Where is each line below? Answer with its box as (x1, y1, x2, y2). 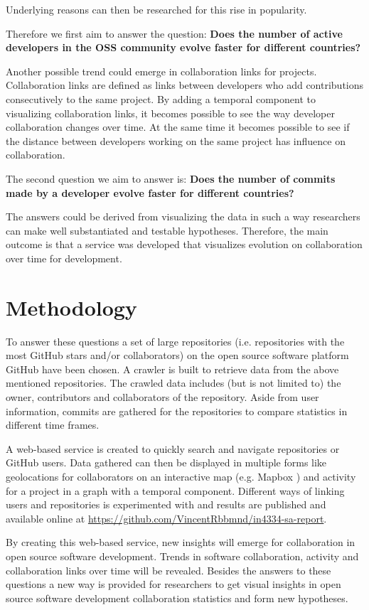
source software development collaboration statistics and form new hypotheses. (6, 590, 348, 605)
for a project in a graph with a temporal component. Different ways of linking (6, 483, 345, 498)
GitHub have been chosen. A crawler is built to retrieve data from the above (6, 361, 339, 376)
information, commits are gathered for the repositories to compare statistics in (6, 403, 348, 418)
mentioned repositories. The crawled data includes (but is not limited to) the (6, 375, 341, 390)
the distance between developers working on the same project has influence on (6, 133, 346, 148)
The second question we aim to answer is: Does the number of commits (6, 171, 336, 186)
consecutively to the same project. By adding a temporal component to (6, 91, 316, 106)
